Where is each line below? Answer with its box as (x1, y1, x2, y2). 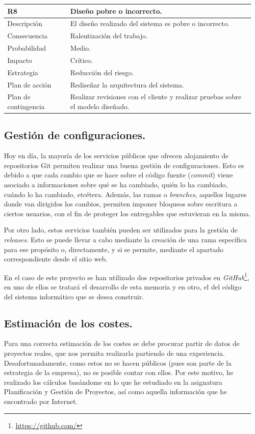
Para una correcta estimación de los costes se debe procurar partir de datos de (4, 338, 240, 348)
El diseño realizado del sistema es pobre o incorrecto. (70, 18, 229, 29)
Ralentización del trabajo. (70, 30, 148, 41)
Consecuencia (7, 30, 48, 41)
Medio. (70, 43, 91, 53)
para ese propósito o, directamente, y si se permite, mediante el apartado (4, 244, 224, 254)
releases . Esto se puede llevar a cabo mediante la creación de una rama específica (4, 234, 247, 245)
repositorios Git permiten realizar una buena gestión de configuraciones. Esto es (4, 160, 244, 170)
